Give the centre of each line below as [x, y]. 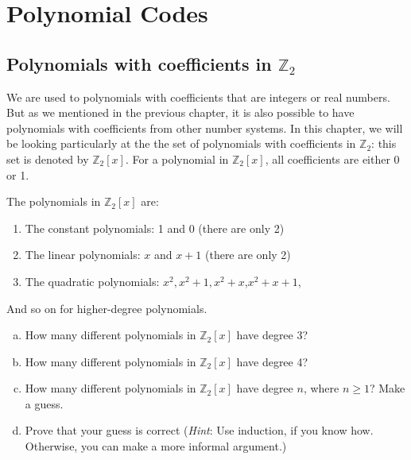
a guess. [44, 403]
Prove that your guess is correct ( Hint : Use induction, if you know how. [199, 430]
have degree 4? [272, 361]
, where [321, 388]
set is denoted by [48, 158]
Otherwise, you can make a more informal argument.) [156, 446]
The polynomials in [54, 201]
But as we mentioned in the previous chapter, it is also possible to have [180, 112]
